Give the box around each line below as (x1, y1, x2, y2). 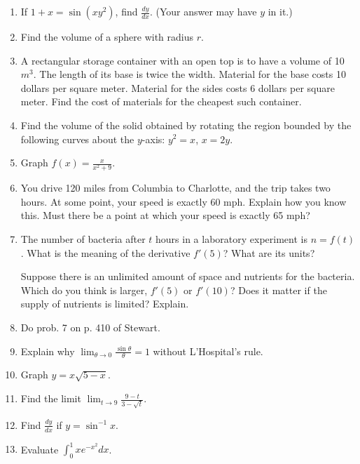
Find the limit (20, 391, 81, 406)
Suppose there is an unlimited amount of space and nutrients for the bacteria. (20, 269, 355, 284)
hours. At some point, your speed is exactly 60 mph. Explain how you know (20, 194, 347, 208)
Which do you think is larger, (20, 282, 148, 297)
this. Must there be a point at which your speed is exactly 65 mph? (20, 208, 310, 223)
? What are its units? (223, 245, 315, 260)
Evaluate (20, 442, 59, 456)
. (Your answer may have (149, 4, 257, 18)
